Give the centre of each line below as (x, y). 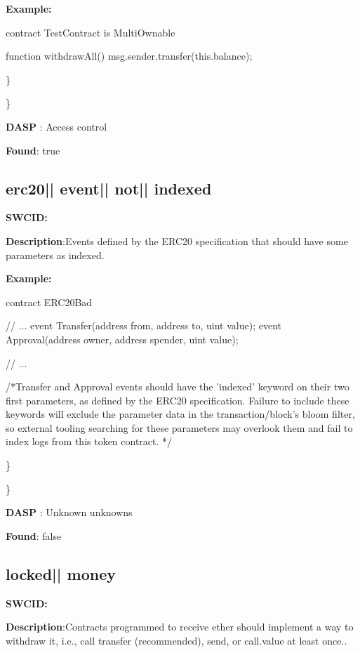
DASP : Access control (56, 126)
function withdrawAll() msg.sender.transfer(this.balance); (129, 56)
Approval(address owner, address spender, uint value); (122, 339)
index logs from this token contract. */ (89, 441)
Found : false (34, 535)
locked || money (61, 573)
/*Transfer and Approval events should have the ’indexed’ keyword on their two (178, 387)
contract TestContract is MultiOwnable (91, 32)
